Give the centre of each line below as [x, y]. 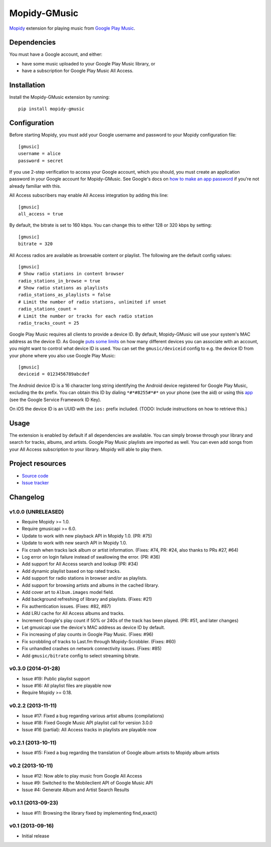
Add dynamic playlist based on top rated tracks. [71, 571]
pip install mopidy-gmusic [51, 109]
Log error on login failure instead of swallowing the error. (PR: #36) [91, 557]
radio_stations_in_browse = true [59, 281]
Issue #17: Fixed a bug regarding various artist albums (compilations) [93, 716]
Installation [27, 85]
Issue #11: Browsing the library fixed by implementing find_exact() [90, 813]
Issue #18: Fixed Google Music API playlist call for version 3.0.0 [87, 723]
